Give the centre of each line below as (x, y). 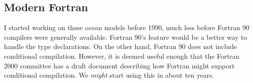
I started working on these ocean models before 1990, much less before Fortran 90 (127, 27)
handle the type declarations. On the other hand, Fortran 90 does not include (121, 46)
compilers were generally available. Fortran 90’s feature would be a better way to (126, 37)
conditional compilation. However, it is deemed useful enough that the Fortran (122, 56)
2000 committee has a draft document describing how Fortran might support (119, 65)
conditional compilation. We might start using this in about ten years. (109, 75)
